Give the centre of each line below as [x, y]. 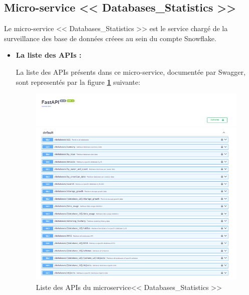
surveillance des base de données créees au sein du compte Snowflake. [110, 38]
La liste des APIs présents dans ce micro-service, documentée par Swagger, [131, 71]
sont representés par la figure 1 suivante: [78, 82]
